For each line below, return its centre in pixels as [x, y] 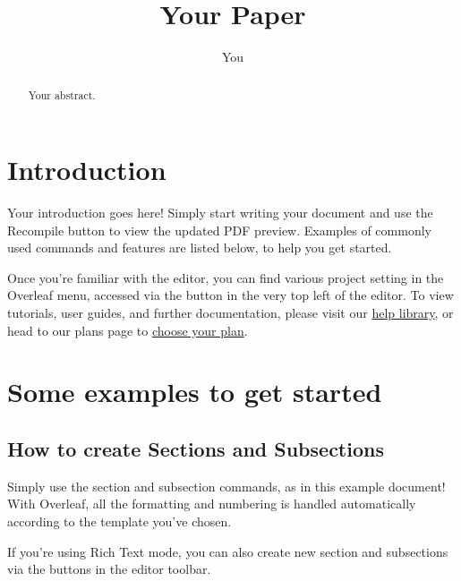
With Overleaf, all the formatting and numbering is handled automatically [212, 504]
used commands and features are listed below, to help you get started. [200, 248]
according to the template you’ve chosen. [120, 521]
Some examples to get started [195, 392]
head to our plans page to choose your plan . [128, 330]
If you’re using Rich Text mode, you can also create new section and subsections [228, 551]
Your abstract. [62, 94]
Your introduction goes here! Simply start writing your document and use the [220, 213]
